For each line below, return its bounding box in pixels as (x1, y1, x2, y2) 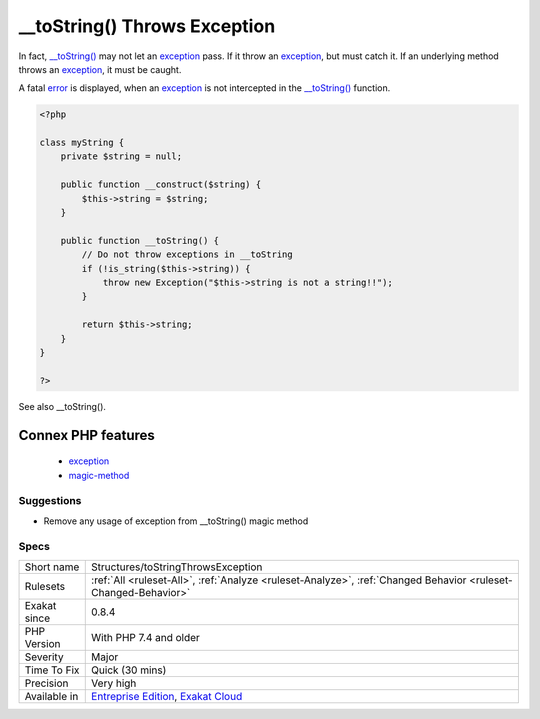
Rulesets (24, 579, 65, 593)
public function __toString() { (60, 235, 220, 246)
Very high (91, 676, 137, 690)
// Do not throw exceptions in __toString (81, 249, 294, 260)
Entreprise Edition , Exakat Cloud (91, 689, 243, 703)
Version (24, 636, 61, 650)
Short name (24, 560, 80, 574)
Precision (24, 676, 69, 690)
